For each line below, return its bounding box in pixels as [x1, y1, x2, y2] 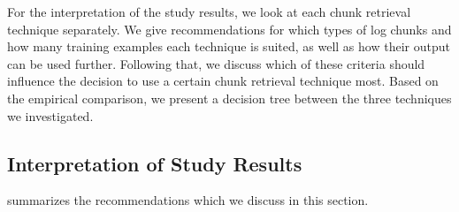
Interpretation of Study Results [7, 149, 302, 177]
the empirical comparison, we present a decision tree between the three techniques [7, 88, 452, 107]
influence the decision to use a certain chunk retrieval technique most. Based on [7, 72, 439, 90]
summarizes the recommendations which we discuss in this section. [7, 191, 369, 209]
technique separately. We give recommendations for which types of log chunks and [7, 19, 452, 38]
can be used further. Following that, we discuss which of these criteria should [7, 54, 425, 72]
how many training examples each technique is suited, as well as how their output [7, 37, 450, 56]
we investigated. [7, 106, 94, 125]
